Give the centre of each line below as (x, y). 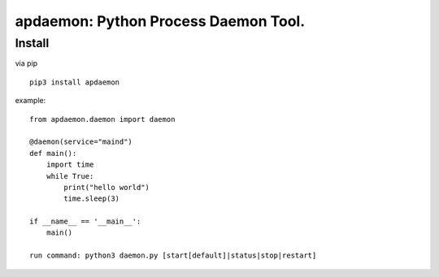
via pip (26, 63)
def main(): (53, 153)
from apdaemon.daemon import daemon (102, 119)
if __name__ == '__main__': (85, 222)
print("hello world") (107, 187)
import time (70, 165)
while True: (70, 176)
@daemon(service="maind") (81, 142)
